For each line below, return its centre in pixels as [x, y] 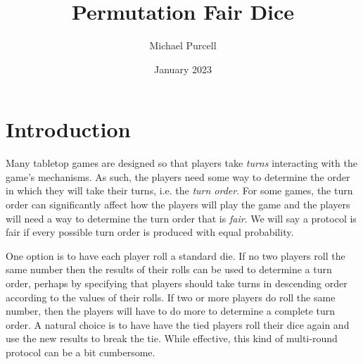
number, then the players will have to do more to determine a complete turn [171, 311]
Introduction [68, 129]
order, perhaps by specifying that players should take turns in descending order [177, 283]
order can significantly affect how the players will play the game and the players [178, 205]
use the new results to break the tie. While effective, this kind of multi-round [172, 338]
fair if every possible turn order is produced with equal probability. [150, 232]
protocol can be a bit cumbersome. [81, 352]
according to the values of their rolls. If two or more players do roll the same [171, 297]
